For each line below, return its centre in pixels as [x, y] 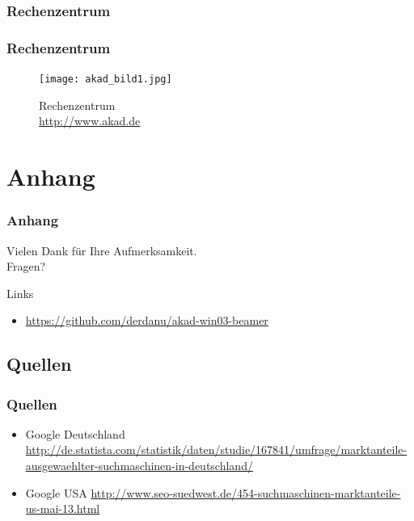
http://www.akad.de [90, 121]
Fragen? [26, 266]
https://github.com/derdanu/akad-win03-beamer [147, 320]
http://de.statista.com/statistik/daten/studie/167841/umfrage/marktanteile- [216, 450]
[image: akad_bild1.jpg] [106, 80]
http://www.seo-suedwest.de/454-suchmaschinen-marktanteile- [246, 492]
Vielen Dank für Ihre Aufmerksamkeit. [102, 250]
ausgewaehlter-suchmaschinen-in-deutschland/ [139, 466]
